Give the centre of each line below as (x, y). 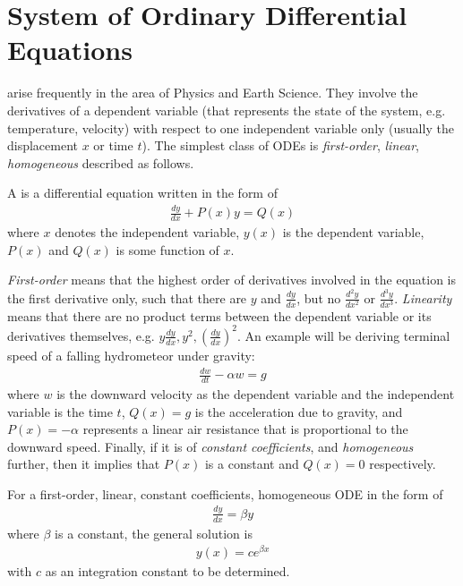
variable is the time (60, 411)
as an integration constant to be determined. (167, 571)
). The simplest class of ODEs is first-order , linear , (280, 145)
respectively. (403, 464)
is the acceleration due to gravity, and (299, 411)
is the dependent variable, (353, 232)
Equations (70, 50)
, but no (319, 297)
